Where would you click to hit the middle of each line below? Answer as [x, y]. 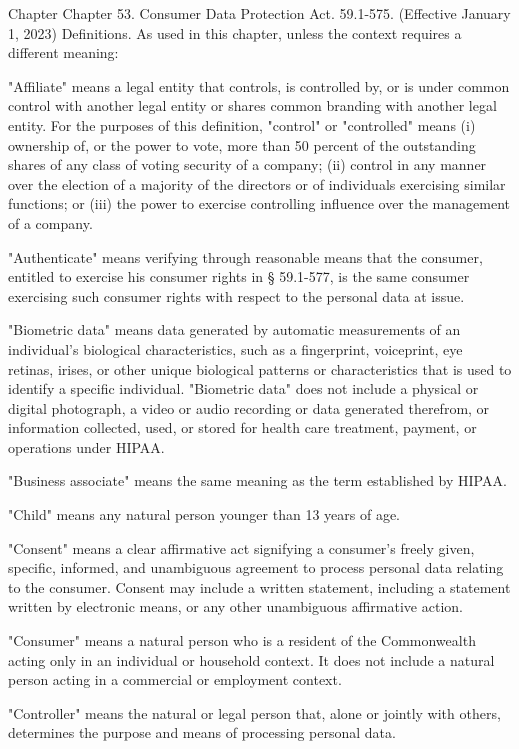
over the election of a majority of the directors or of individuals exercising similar [257, 183]
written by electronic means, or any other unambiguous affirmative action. [235, 606]
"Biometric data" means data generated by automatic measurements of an [234, 329]
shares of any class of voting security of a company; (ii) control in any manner [247, 164]
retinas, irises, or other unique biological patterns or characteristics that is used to [260, 368]
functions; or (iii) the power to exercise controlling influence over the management [259, 203]
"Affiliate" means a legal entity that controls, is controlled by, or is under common [259, 85]
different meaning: [63, 52]
